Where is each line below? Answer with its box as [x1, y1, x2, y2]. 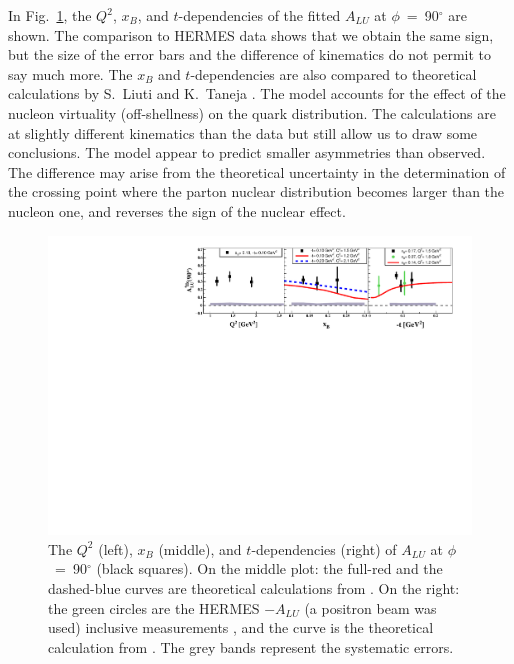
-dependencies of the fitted [178, 5, 341, 25]
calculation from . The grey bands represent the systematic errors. [48, 636, 454, 657]
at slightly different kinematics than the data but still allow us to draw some [8, 122, 478, 143]
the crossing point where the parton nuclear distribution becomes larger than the [8, 181, 505, 202]
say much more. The [8, 63, 133, 84]
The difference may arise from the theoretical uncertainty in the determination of [8, 161, 506, 182]
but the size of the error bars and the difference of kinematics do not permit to [8, 44, 492, 65]
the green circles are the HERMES [48, 597, 260, 618]
